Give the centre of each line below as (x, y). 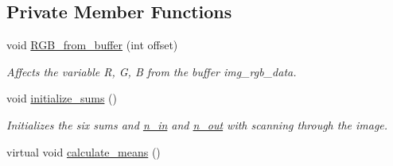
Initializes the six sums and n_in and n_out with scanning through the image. (197, 124)
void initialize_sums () (62, 98)
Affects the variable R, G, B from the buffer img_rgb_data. (152, 71)
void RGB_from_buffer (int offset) (92, 45)
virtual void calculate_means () (84, 151)
